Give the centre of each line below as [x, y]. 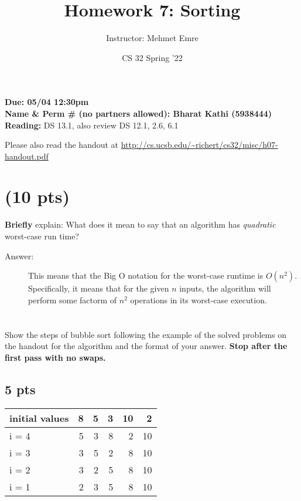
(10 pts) [37, 196]
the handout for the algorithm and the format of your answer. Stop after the [146, 346]
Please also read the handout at [62, 145]
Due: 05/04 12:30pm [47, 102]
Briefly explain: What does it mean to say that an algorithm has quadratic [140, 224]
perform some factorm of [73, 299]
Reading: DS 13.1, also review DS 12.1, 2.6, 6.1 [92, 125]
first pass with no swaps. [55, 357]
